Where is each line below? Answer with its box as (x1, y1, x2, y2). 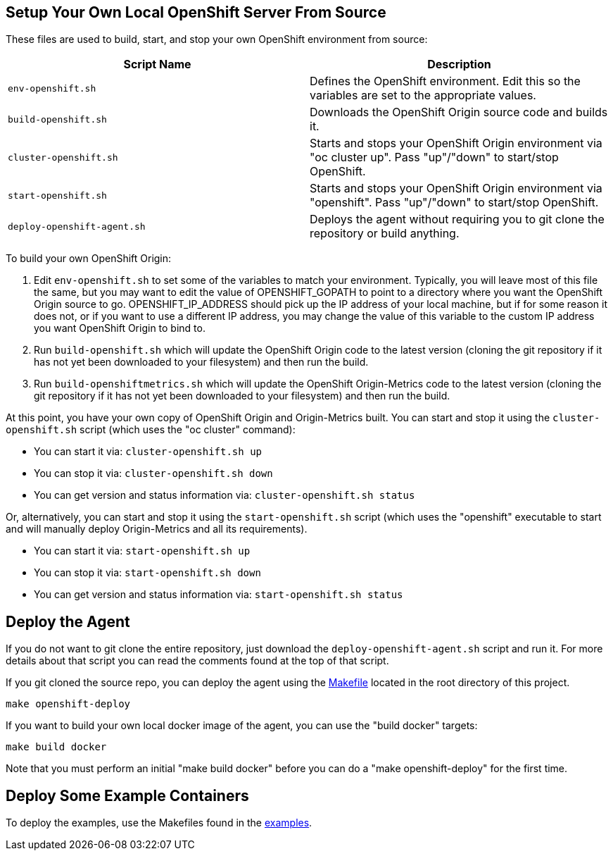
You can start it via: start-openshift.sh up (34, 545, 251, 557)
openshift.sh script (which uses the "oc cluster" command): (6, 423, 296, 436)
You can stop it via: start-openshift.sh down (34, 566, 261, 579)
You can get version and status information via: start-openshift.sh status (34, 588, 403, 601)
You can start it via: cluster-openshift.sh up (34, 445, 263, 458)
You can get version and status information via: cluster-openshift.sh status (34, 489, 415, 502)
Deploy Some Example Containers (6, 786, 249, 805)
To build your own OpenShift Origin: (6, 252, 172, 265)
